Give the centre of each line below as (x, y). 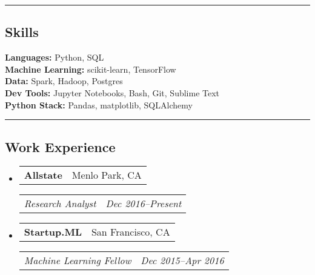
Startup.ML (53, 232)
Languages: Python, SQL (55, 57)
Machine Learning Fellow (78, 260)
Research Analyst (60, 204)
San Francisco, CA (131, 232)
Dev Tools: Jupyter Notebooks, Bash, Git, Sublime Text (112, 92)
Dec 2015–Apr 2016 (182, 260)
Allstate (43, 175)
